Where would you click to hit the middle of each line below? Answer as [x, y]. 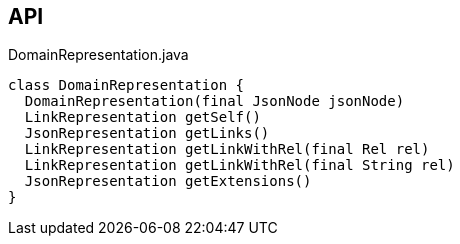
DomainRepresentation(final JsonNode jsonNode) [214, 101]
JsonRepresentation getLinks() [147, 133]
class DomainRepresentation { [126, 85]
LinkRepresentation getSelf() [142, 117]
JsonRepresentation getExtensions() [168, 181]
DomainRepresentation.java [98, 55]
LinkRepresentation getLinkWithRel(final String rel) [239, 165]
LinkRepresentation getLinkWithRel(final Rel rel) [227, 149]
